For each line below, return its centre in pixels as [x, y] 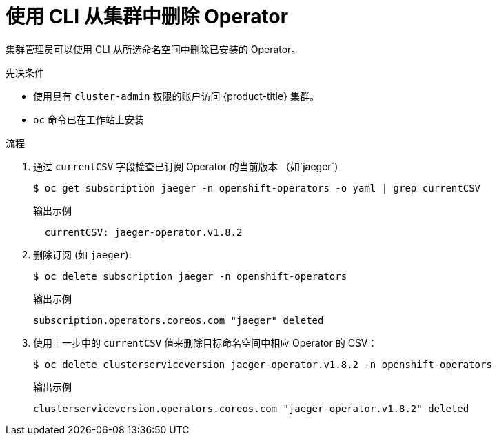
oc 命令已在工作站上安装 [89, 119]
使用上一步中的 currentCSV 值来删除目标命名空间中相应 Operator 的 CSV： [205, 342]
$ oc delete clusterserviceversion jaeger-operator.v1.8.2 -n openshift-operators [263, 364]
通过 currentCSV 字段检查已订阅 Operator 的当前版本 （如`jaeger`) [186, 166]
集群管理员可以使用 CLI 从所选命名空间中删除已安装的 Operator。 [153, 49]
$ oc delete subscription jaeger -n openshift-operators [190, 276]
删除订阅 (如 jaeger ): [82, 254]
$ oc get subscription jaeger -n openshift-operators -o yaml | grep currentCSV [257, 188]
